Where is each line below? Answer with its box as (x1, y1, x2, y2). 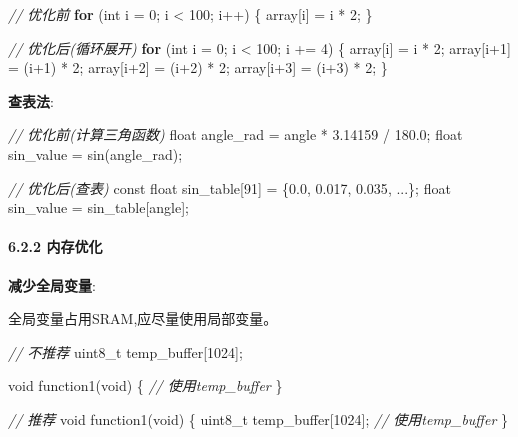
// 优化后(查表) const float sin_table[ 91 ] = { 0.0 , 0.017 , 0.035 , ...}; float (8, 177, 451, 198)
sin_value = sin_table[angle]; (8, 197, 190, 218)
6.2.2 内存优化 (8, 236, 103, 257)
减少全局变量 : (8, 274, 96, 295)
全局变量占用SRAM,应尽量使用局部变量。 (8, 308, 278, 329)
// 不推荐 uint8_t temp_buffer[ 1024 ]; (8, 341, 243, 362)
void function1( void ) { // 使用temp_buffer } (8, 375, 283, 396)
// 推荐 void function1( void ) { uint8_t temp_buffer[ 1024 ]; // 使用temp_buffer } (8, 408, 508, 429)
